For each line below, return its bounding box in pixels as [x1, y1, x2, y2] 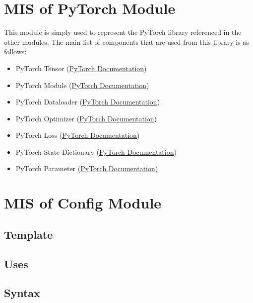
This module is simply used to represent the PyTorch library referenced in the [4, 27, 242, 37]
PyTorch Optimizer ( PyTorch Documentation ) [15, 113, 157, 123]
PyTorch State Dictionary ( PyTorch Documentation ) [15, 146, 177, 157]
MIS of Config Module [4, 193, 162, 213]
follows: [4, 46, 27, 57]
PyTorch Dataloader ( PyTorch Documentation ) [15, 97, 160, 107]
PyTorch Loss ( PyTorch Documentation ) [15, 130, 140, 140]
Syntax [4, 285, 40, 301]
